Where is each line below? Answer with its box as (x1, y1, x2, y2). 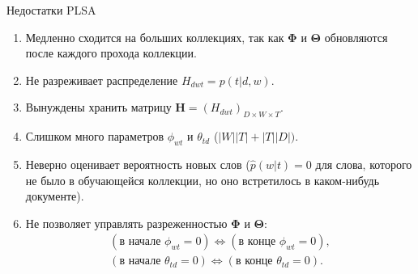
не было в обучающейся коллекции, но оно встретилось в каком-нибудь (25, 171, 380, 188)
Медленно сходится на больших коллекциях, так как (25, 28, 284, 45)
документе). (25, 188, 84, 204)
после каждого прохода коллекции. (25, 44, 197, 61)
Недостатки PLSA (6, 2, 96, 18)
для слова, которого (315, 155, 412, 172)
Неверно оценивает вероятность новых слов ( (25, 155, 250, 172)
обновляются (324, 28, 388, 45)
